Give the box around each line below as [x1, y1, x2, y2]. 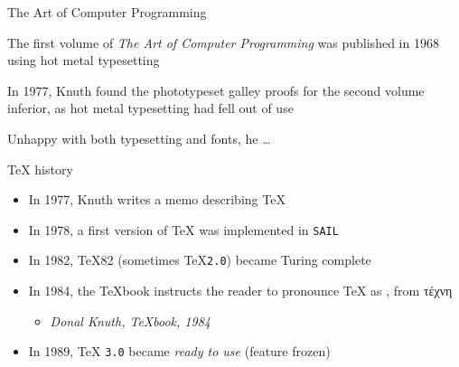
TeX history [7, 159, 73, 178]
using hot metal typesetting [7, 51, 160, 70]
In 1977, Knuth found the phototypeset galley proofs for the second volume [7, 80, 425, 99]
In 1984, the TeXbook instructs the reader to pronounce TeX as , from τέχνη [28, 281, 453, 300]
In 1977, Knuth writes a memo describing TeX [28, 190, 286, 209]
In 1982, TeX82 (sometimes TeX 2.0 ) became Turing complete [28, 250, 371, 269]
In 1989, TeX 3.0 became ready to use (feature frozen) [28, 342, 331, 361]
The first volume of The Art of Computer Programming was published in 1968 [7, 33, 439, 52]
